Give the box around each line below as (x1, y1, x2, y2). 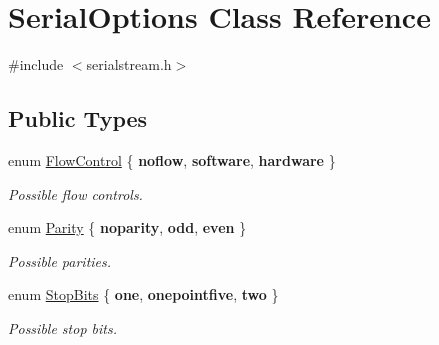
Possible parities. (8, 250, 112, 271)
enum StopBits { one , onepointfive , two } (8, 284, 279, 305)
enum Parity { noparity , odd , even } (8, 217, 247, 238)
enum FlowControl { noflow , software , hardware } (8, 149, 336, 170)
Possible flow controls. (8, 183, 143, 204)
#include (8, 54, 64, 75)
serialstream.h (86, 54, 172, 75)
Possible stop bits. (8, 317, 117, 338)
